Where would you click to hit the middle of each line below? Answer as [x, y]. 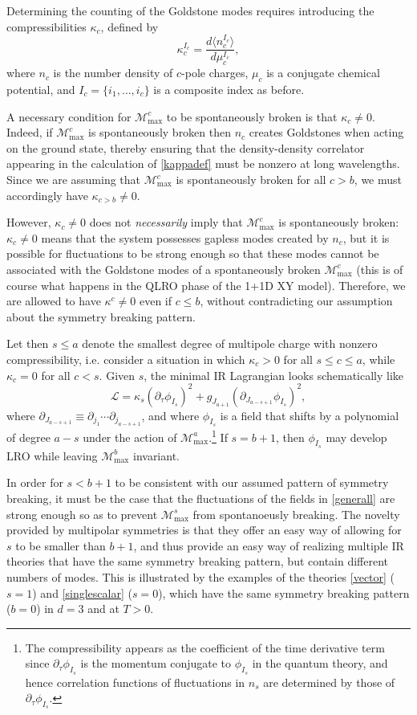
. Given [117, 375]
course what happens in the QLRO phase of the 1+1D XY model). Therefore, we [206, 285]
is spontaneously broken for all [251, 179]
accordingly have [47, 195]
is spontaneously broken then [160, 132]
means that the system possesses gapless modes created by [185, 237]
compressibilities [47, 26]
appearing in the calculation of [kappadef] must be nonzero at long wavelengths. [203, 163]
